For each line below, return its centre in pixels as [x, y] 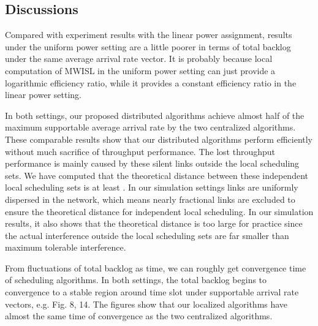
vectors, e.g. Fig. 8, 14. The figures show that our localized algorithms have [146, 304]
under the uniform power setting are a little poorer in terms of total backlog [148, 46]
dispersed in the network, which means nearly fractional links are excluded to [150, 199]
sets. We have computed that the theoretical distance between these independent [157, 175]
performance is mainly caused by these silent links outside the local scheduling [152, 163]
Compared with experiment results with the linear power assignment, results [149, 35]
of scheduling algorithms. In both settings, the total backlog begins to [136, 280]
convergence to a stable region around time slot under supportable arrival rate [152, 292]
